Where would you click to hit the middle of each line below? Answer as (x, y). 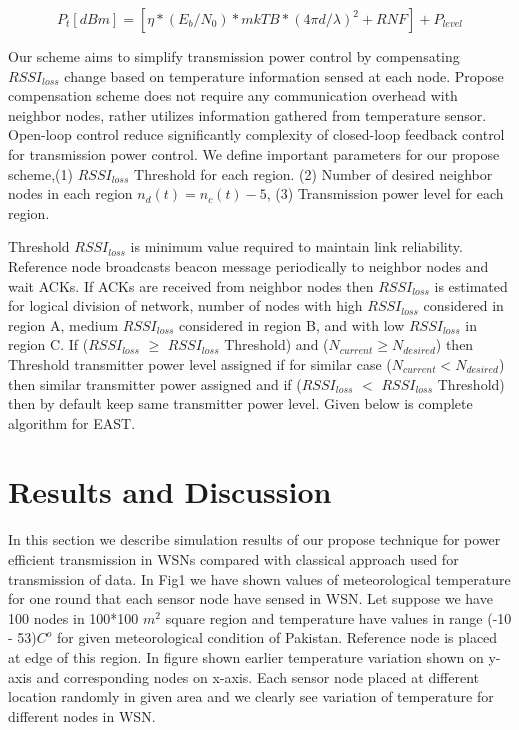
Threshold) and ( (276, 344)
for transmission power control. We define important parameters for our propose (254, 153)
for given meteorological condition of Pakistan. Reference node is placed (277, 637)
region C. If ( (48, 344)
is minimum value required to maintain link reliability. (296, 246)
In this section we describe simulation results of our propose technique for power (254, 539)
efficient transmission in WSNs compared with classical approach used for (233, 559)
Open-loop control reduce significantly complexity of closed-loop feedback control (256, 134)
